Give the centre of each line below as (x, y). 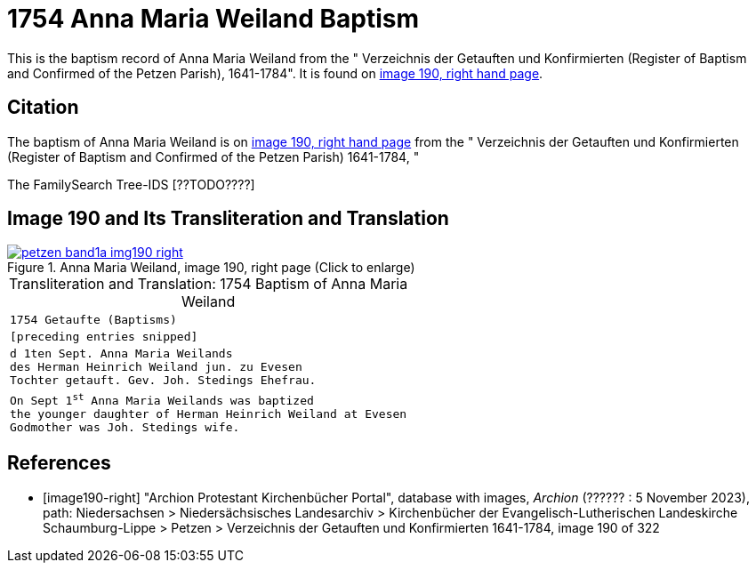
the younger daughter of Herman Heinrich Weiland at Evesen (209, 413)
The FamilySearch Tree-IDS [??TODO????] (131, 184)
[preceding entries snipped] (104, 337)
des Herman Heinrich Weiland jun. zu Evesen (156, 367)
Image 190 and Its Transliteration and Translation (228, 219)
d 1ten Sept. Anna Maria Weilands (121, 354)
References (59, 463)
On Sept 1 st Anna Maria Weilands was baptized (162, 399)
